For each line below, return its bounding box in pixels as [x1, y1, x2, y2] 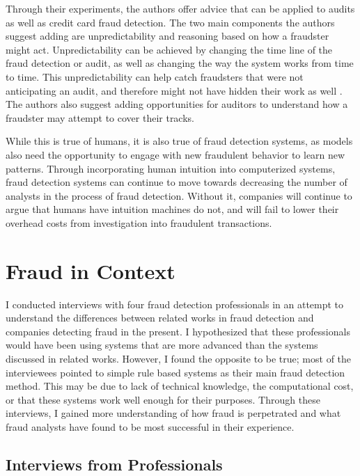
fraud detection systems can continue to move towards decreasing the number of [6, 175, 347, 189]
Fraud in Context [6, 256, 175, 285]
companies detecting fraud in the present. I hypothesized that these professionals [6, 324, 350, 338]
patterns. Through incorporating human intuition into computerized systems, [6, 161, 336, 175]
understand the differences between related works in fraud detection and [6, 310, 314, 325]
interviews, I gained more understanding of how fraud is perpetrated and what [6, 406, 341, 420]
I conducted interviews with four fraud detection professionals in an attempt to [6, 296, 344, 311]
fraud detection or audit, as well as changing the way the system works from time [6, 56, 354, 70]
